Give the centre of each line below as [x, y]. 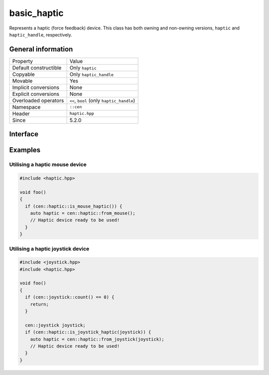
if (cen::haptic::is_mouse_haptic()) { [74, 206]
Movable [22, 81]
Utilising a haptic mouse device [48, 165]
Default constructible [37, 67]
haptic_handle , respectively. [41, 34]
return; [40, 304]
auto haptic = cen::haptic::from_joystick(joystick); [97, 339]
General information [41, 49]
